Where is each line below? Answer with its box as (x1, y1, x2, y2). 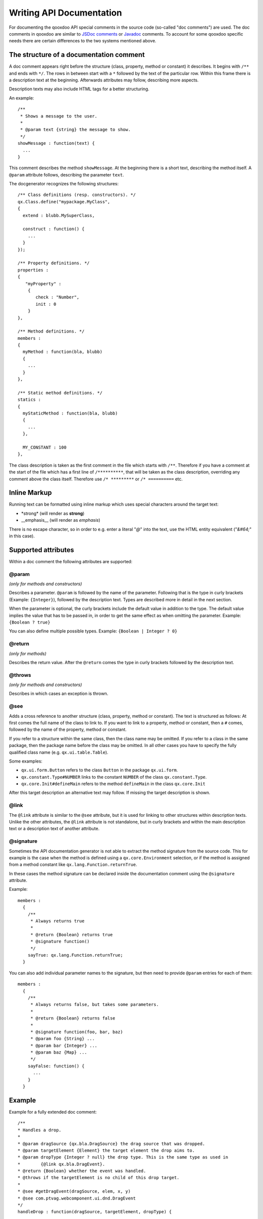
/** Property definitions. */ (18, 260, 90, 266)
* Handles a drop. (18, 1127, 62, 1133)
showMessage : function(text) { (18, 140, 95, 146)
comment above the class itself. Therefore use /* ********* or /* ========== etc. (9, 476, 183, 482)
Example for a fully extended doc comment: (9, 1109, 97, 1115)
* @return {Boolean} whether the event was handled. (18, 1168, 146, 1174)
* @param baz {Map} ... (30, 1050, 87, 1055)
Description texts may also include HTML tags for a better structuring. (9, 86, 150, 92)
